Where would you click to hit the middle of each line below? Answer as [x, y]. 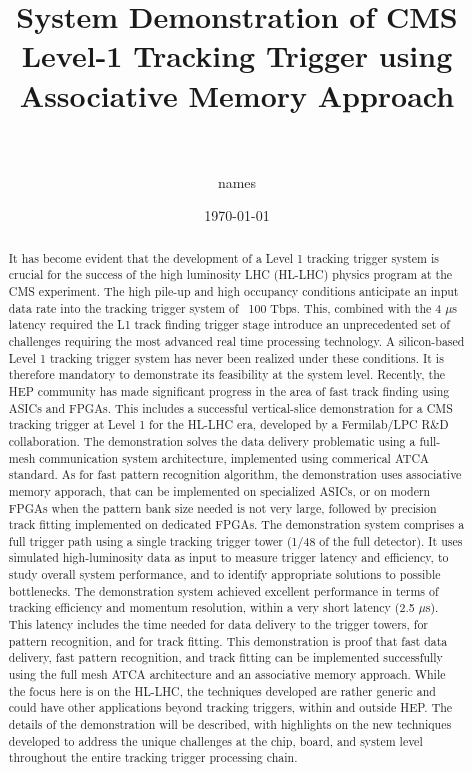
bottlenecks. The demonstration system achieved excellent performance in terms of [223, 590]
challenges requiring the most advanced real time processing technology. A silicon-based [236, 340]
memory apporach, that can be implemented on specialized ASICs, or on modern [219, 490]
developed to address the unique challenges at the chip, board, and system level [215, 740]
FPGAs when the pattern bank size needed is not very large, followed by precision [222, 507]
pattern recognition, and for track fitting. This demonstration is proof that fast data [228, 640]
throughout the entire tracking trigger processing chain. [153, 757]
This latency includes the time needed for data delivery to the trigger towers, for [218, 624]
